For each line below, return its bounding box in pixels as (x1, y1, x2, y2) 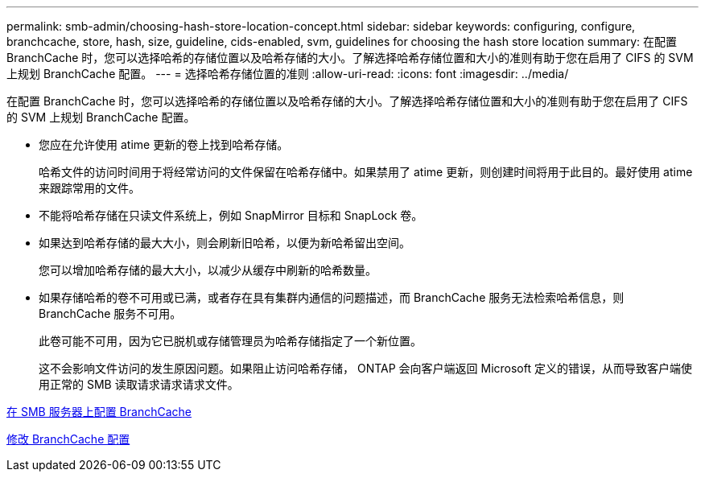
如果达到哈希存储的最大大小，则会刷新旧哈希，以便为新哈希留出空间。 (39, 236, 410, 249)
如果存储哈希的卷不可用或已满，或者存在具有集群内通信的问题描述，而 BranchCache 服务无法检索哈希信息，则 (39, 291, 625, 304)
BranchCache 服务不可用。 (39, 307, 182, 320)
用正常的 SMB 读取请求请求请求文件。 (39, 377, 239, 391)
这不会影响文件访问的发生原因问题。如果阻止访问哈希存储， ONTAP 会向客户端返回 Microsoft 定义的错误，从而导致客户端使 (39, 361, 692, 375)
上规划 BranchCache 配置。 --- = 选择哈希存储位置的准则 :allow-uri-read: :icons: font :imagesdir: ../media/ (6, 67, 569, 80)
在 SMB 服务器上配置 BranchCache (6, 405, 192, 418)
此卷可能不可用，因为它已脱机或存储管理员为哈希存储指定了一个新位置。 (39, 334, 422, 348)
